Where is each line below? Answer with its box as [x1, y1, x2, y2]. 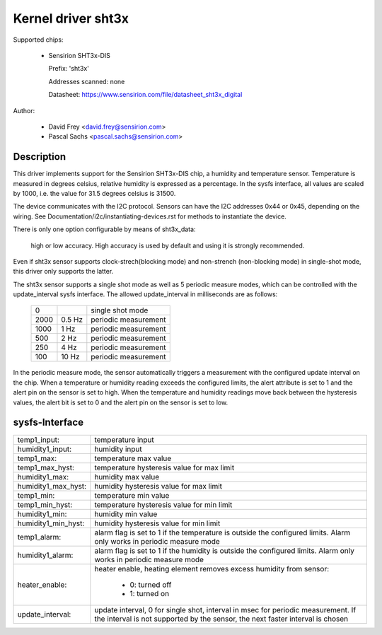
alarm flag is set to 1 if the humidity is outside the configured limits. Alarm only [94, 545, 355, 555]
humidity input [94, 444, 142, 454]
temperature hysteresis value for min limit [94, 499, 233, 509]
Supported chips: [13, 35, 64, 44]
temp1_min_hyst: [17, 499, 73, 509]
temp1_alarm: [17, 532, 62, 542]
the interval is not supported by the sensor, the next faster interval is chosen [94, 614, 349, 624]
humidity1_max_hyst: [17, 481, 87, 491]
